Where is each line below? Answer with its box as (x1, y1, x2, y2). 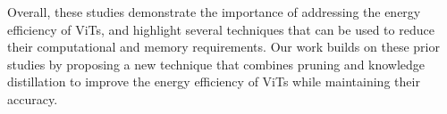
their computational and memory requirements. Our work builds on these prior (7, 37, 440, 56)
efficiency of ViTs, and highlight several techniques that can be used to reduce (7, 20, 434, 38)
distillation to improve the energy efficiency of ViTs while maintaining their (7, 72, 420, 91)
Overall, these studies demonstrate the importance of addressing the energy (7, 3, 421, 20)
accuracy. (7, 89, 58, 108)
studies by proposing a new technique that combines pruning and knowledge (7, 54, 426, 73)
